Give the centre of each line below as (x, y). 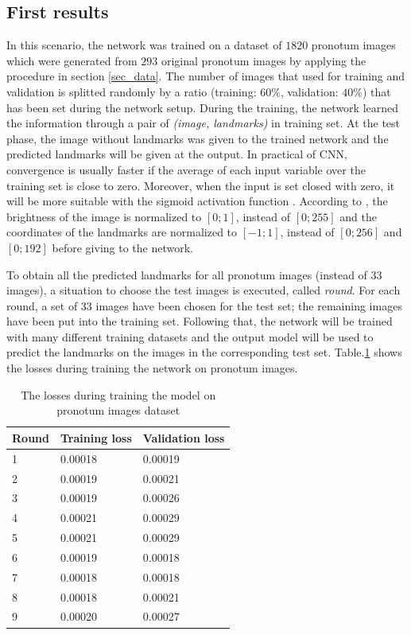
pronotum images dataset (118, 410)
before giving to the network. (122, 247)
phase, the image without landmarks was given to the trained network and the (198, 138)
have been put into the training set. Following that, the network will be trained (200, 321)
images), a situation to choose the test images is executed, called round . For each (204, 290)
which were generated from (72, 60)
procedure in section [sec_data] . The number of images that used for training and (206, 76)
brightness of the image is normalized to (104, 216)
